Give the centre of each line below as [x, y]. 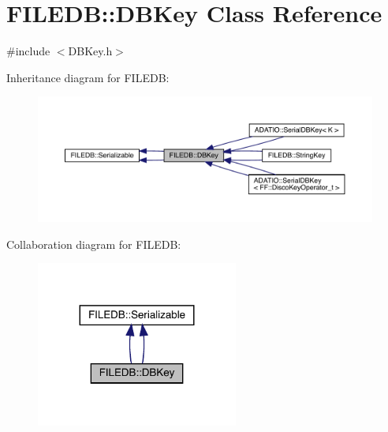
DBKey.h [90, 51]
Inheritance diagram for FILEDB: [88, 77]
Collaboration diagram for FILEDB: [94, 244]
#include [28, 51]
